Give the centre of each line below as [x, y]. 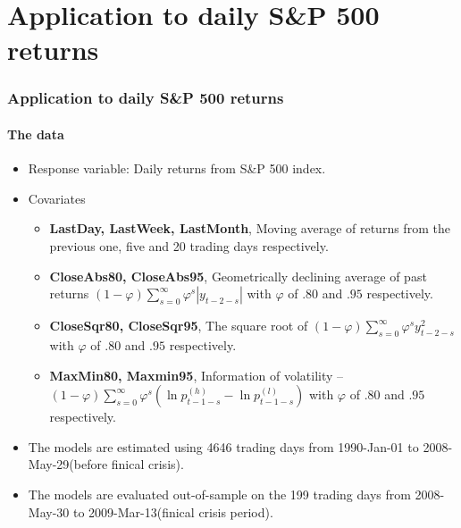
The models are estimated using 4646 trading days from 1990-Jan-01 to [223, 446]
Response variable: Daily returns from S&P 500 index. [177, 168]
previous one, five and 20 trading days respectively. [189, 245]
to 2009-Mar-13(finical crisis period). [173, 511]
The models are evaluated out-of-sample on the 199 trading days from [219, 494]
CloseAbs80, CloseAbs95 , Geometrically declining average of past [238, 276]
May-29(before [68, 464]
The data [36, 134]
